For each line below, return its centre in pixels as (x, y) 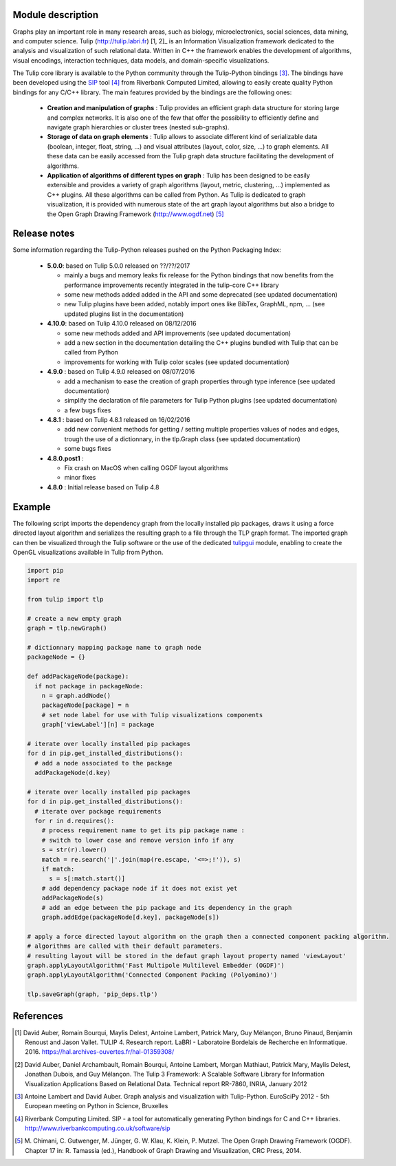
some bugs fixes (88, 449)
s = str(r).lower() (75, 850)
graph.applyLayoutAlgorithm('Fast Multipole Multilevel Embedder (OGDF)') (156, 965)
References (38, 1016)
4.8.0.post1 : (65, 458)
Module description (56, 15)
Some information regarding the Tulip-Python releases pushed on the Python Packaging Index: (147, 250)
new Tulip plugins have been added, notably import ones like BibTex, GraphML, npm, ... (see (195, 304)
